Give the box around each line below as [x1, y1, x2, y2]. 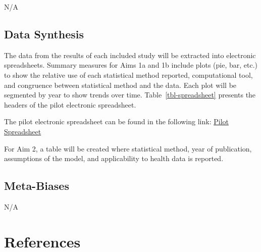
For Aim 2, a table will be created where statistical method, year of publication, [4, 143, 252, 154]
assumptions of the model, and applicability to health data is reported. [4, 153, 224, 164]
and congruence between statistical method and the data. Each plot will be [4, 79, 237, 90]
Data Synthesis [4, 26, 84, 41]
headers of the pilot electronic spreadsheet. [4, 99, 136, 110]
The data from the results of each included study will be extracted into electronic [4, 49, 256, 60]
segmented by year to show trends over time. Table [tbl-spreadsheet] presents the [4, 89, 256, 100]
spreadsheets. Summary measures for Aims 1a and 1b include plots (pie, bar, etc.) [4, 60, 257, 70]
